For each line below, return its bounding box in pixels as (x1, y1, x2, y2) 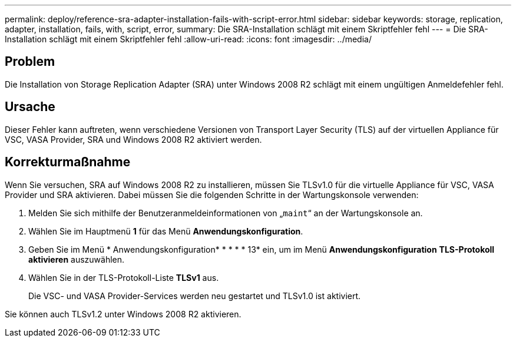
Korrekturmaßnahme (5, 155, 131, 170)
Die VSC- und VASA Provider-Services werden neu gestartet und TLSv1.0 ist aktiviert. (28, 290, 361, 301)
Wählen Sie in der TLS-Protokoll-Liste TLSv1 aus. (28, 272, 219, 283)
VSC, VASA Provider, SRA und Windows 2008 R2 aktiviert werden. (5, 134, 262, 145)
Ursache (5, 99, 55, 115)
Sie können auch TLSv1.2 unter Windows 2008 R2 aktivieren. (5, 309, 242, 319)
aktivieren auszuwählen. (28, 254, 125, 264)
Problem (5, 54, 55, 69)
